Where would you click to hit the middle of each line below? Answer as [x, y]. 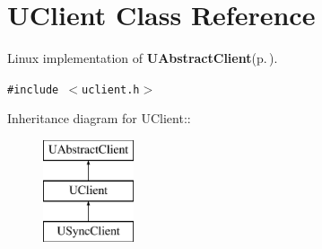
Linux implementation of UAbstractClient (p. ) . [143, 58]
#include [33, 89]
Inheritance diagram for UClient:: [99, 118]
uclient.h [111, 89]
